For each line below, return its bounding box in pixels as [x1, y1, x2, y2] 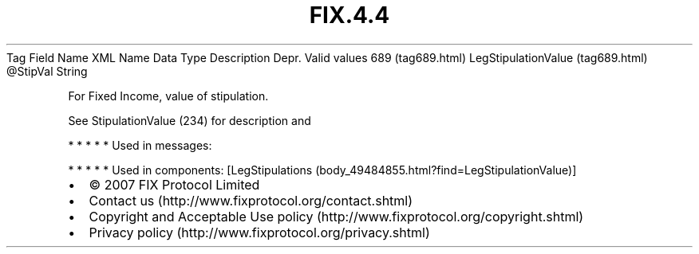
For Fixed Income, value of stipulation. [68, 88, 269, 103]
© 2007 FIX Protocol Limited [89, 176, 260, 193]
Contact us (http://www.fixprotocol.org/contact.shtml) [89, 192, 413, 209]
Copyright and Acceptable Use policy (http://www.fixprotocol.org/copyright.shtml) [89, 208, 584, 225]
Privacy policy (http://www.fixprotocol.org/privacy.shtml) [89, 224, 430, 240]
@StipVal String [6, 64, 88, 78]
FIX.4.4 [309, 2, 390, 29]
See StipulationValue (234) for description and [68, 113, 311, 127]
